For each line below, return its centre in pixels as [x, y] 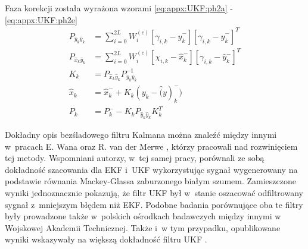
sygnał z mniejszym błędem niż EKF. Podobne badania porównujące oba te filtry [154, 204]
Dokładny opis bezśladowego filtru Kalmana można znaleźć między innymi [141, 135]
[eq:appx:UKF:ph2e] [41, 19]
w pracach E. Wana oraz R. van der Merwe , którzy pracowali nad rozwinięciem [151, 146]
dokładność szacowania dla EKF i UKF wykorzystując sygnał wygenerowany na [151, 169]
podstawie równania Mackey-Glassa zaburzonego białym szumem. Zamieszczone [150, 181]
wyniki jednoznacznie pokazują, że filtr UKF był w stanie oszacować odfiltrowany [154, 193]
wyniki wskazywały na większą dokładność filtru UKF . [106, 239]
